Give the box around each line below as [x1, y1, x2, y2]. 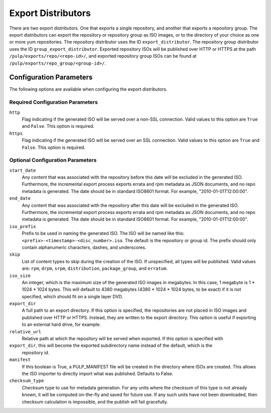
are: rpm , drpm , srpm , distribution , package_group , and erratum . [22, 266, 168, 272]
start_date [9, 167, 36, 173]
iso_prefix [9, 224, 36, 229]
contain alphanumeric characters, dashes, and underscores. [22, 244, 147, 250]
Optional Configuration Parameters [9, 157, 97, 164]
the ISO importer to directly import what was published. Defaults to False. [22, 370, 174, 376]
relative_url [9, 329, 42, 334]
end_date [9, 195, 31, 201]
